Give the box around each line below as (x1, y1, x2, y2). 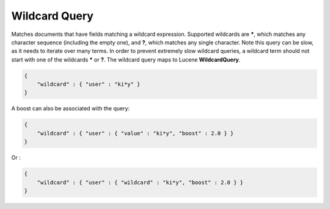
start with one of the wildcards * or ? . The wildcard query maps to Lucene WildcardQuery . (11, 55, 241, 63)
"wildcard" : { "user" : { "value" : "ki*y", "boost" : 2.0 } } (37, 130, 234, 136)
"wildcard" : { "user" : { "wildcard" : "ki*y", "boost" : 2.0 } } (37, 179, 244, 186)
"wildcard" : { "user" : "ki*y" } (37, 81, 141, 88)
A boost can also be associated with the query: (11, 105, 130, 112)
